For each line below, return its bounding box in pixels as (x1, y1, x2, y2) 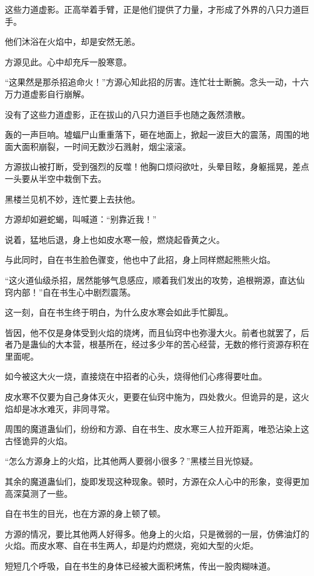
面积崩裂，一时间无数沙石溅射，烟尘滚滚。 (21, 140, 191, 152)
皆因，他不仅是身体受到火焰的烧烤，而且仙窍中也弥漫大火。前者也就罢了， (5, 326, 301, 338)
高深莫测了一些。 (5, 487, 72, 499)
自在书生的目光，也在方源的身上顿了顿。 (5, 507, 165, 520)
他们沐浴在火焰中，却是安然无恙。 (5, 35, 140, 48)
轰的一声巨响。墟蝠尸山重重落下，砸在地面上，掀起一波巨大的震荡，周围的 (5, 128, 301, 141)
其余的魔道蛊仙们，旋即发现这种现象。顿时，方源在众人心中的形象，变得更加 (5, 475, 309, 488)
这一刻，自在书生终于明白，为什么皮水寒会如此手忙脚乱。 (5, 306, 233, 319)
